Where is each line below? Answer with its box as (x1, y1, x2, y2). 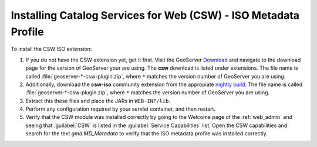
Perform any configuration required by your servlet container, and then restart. (25, 105, 216, 112)
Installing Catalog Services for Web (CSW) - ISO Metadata (11, 9, 299, 22)
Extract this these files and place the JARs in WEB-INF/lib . (25, 97, 170, 104)
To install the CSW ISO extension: (11, 46, 92, 53)
